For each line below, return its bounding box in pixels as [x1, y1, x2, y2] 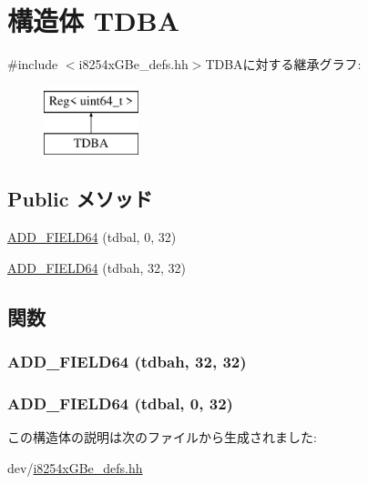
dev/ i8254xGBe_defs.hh [7, 458, 143, 477]
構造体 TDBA [7, 2, 180, 39]
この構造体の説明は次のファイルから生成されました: [7, 428, 317, 447]
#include [7, 55, 58, 74]
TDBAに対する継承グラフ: [205, 55, 362, 74]
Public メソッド [7, 185, 153, 213]
